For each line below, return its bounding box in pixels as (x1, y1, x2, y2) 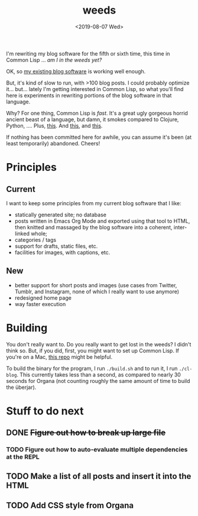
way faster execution (14, 300, 66, 307)
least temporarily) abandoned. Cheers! (6, 139, 100, 147)
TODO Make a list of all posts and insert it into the (6, 471, 191, 481)
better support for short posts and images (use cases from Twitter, (14, 281, 177, 288)
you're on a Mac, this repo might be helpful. (6, 353, 113, 361)
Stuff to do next (6, 404, 84, 417)
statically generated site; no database (14, 211, 106, 218)
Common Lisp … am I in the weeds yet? (6, 56, 102, 63)
